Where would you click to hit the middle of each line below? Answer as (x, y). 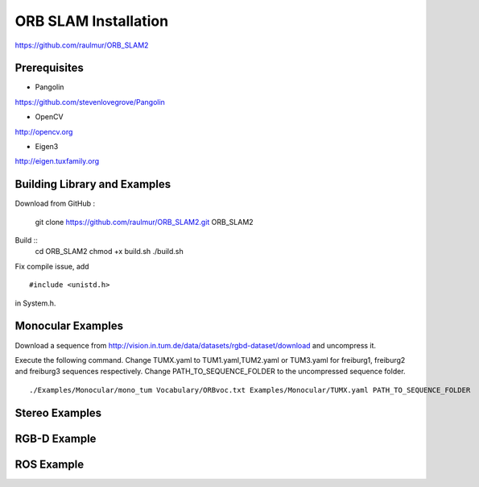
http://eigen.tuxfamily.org (57, 161)
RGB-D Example (56, 438)
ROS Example (50, 464)
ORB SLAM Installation (92, 21)
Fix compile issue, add (52, 266)
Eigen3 (47, 147)
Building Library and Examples (93, 184)
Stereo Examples (58, 412)
